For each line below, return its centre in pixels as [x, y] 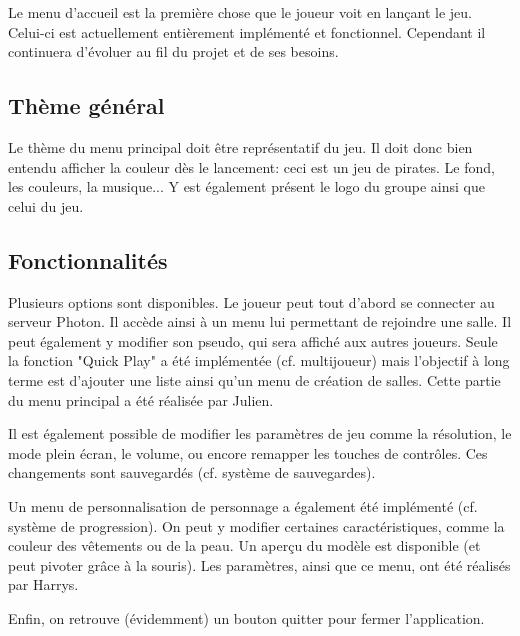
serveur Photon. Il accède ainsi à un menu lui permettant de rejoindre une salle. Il [260, 321]
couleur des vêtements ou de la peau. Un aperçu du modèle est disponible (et [244, 545]
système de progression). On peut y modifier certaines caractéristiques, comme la [256, 525]
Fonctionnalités [88, 259]
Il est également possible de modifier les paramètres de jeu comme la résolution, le [260, 433]
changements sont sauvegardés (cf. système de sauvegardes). [192, 472]
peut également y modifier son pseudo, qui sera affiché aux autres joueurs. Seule [253, 340]
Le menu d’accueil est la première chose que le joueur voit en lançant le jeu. [240, 12]
